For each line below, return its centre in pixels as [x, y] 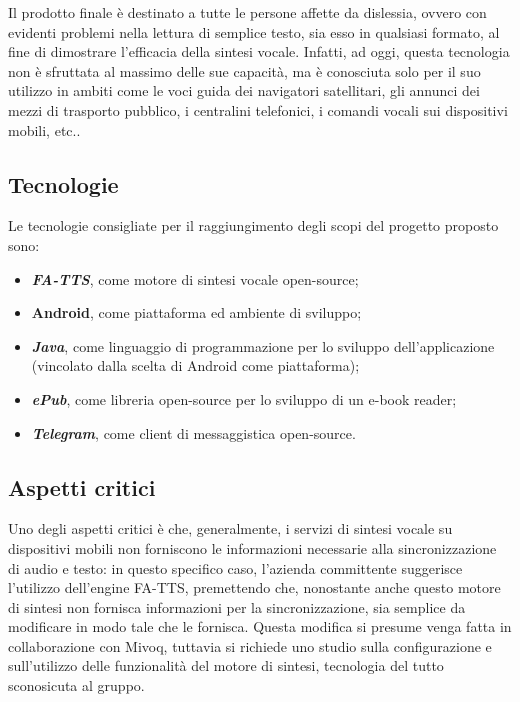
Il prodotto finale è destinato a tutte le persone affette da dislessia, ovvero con [247, 12]
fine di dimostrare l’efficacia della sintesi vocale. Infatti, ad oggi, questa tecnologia [259, 51]
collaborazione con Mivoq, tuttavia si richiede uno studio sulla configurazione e [250, 645]
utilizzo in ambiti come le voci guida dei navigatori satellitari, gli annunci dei [244, 90]
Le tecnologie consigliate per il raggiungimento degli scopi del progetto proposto [253, 225]
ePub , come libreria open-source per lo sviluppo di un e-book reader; [244, 398]
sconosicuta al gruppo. [76, 685]
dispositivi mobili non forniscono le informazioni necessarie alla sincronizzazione [252, 547]
